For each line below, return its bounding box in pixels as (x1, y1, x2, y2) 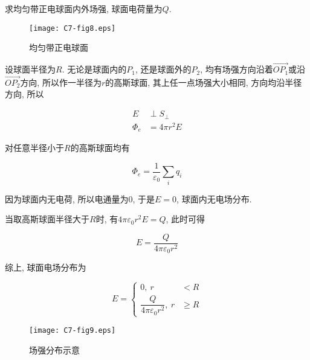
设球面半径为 (5, 63, 56, 76)
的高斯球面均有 (70, 141, 130, 154)
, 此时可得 (166, 213, 205, 225)
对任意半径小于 (5, 141, 64, 154)
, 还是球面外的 (135, 63, 192, 76)
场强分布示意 (29, 343, 80, 356)
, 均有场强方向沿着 (200, 63, 273, 76)
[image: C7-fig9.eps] (29, 326, 116, 335)
